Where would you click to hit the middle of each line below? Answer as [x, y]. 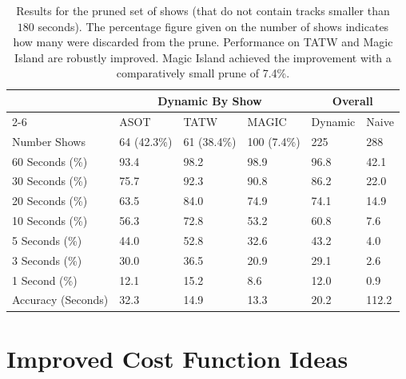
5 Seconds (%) [47, 240]
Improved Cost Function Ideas [177, 358]
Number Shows [49, 141]
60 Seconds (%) [50, 161]
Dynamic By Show [210, 100]
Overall [352, 100]
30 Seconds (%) [50, 181]
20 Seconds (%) [50, 201]
